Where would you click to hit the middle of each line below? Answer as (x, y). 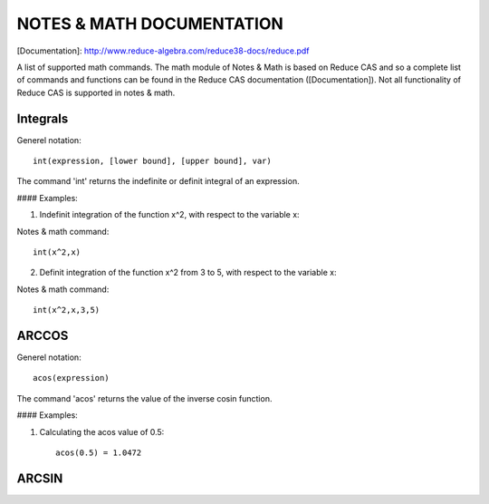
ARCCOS (43, 335)
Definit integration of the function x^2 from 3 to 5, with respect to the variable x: (188, 273)
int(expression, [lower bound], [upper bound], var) (152, 161)
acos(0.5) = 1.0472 (99, 453)
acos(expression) (71, 378)
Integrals (43, 118)
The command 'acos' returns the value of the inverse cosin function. (144, 398)
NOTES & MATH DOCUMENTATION (150, 24)
